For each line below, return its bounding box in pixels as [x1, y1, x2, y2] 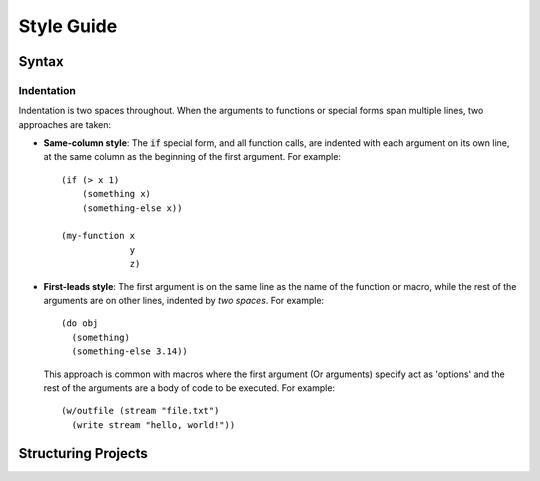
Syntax [18, 53, 64, 70]
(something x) [81, 188, 152, 200]
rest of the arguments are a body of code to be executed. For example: [43, 381, 335, 394]
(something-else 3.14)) [71, 346, 189, 357]
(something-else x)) [81, 202, 183, 214]
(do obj [61, 318, 99, 329]
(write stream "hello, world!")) [71, 419, 236, 430]
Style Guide [18, 15, 118, 37]
